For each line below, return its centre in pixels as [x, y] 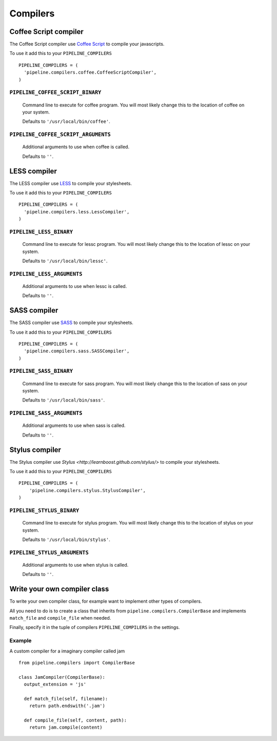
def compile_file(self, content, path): [75, 720]
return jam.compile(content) [66, 727]
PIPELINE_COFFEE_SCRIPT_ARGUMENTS [60, 135]
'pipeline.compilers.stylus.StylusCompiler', [87, 490]
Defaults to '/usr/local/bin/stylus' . [66, 539]
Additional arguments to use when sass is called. [74, 426]
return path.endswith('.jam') [67, 706]
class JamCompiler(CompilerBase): [62, 677]
